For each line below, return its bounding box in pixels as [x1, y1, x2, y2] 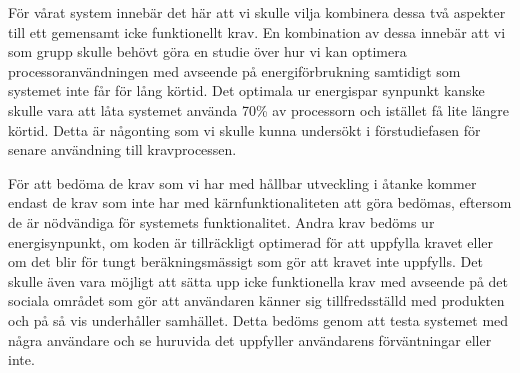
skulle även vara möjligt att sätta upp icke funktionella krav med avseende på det [8, 270, 509, 291]
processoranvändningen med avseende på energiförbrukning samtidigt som [8, 60, 461, 81]
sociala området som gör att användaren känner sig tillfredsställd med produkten [8, 290, 505, 311]
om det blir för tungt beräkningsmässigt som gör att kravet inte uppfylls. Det [8, 251, 483, 272]
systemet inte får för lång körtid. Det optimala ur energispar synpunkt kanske [8, 80, 485, 101]
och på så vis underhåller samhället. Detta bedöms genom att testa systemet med [8, 309, 509, 330]
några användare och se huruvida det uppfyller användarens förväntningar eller [8, 329, 492, 350]
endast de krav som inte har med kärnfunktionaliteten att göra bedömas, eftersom [8, 192, 512, 213]
